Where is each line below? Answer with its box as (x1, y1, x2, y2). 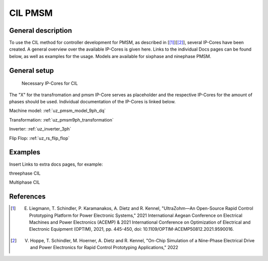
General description (9, 26, 72, 35)
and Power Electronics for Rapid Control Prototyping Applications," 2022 (30, 245, 179, 251)
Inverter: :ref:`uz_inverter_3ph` (9, 126, 71, 132)
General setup (9, 66, 54, 74)
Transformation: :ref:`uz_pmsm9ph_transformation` (9, 117, 114, 123)
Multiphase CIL (9, 179, 40, 186)
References (9, 193, 46, 201)
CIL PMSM (9, 7, 53, 18)
